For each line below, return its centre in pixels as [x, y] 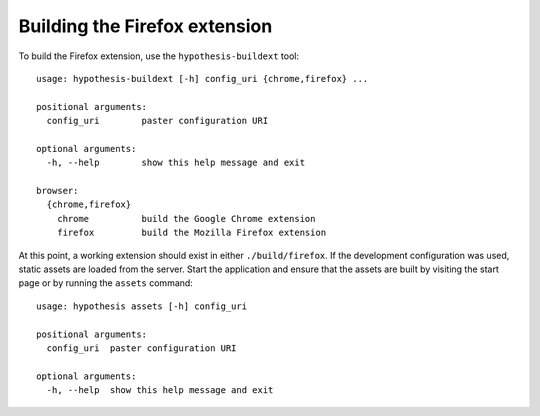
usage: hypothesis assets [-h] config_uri [142, 306]
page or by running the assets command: [106, 283]
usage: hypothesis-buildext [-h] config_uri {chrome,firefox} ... [202, 78]
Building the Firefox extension [145, 26]
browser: [57, 191]
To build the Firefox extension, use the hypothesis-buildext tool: [159, 56]
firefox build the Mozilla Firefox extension [191, 233]
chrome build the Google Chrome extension [186, 218]
